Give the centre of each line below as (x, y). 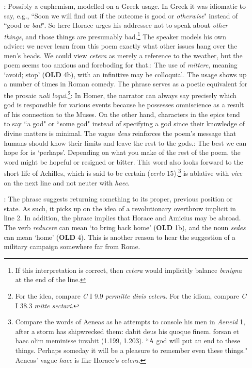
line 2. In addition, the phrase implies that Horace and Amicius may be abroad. (122, 218)
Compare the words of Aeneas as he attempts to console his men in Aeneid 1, (130, 322)
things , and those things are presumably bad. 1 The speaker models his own (115, 35)
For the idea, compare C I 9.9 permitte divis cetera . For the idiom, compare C (131, 296)
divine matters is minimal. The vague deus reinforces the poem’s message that (120, 133)
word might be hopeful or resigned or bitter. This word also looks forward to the (124, 161)
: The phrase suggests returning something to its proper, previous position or (118, 199)
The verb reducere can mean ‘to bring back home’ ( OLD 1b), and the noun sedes (125, 227)
